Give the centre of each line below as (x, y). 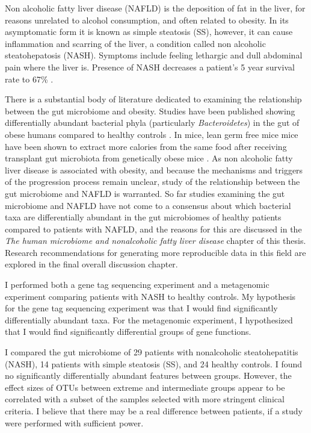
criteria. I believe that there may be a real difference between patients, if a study (154, 411)
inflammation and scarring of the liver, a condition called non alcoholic (135, 43)
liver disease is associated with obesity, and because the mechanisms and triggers (154, 170)
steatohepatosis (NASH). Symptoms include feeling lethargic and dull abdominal (154, 55)
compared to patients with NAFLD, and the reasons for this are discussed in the (153, 229)
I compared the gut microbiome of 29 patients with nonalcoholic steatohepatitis (152, 352)
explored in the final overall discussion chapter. (91, 264)
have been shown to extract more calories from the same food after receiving (146, 146)
